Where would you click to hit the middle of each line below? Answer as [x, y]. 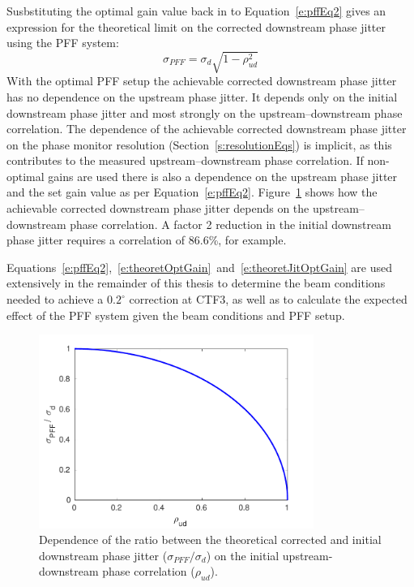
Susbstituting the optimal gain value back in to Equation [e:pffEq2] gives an [196, 11]
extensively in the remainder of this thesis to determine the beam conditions [196, 283]
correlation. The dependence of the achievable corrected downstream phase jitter [207, 129]
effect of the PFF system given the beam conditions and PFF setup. [176, 315]
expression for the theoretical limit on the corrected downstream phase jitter [196, 26]
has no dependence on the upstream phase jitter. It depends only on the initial [202, 96]
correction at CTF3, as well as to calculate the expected [268, 299]
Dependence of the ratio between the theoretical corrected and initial [210, 540]
